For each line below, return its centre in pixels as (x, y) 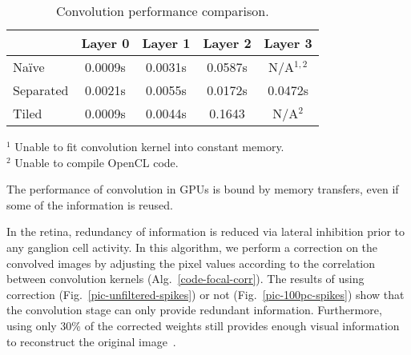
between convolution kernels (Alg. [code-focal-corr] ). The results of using (185, 279)
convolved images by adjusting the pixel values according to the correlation (191, 263)
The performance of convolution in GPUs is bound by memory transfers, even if (203, 189)
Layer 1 (166, 43)
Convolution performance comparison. (163, 11)
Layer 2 (227, 43)
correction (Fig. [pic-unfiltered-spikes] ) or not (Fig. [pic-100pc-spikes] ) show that (205, 294)
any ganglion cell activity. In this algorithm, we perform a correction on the (192, 247)
